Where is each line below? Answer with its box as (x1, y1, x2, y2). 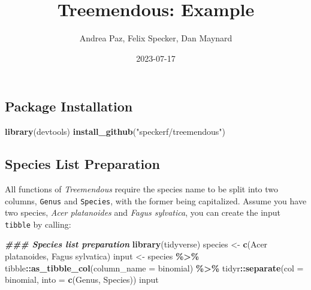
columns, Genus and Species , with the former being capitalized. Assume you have (5, 194, 307, 207)
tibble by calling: (5, 217, 71, 230)
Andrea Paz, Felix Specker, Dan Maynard (79, 32, 233, 44)
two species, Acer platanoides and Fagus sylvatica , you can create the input (5, 206, 280, 219)
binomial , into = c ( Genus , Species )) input (5, 273, 159, 286)
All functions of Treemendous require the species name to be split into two (5, 182, 279, 195)
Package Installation (5, 97, 133, 116)
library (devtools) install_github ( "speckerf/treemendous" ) (5, 125, 226, 138)
